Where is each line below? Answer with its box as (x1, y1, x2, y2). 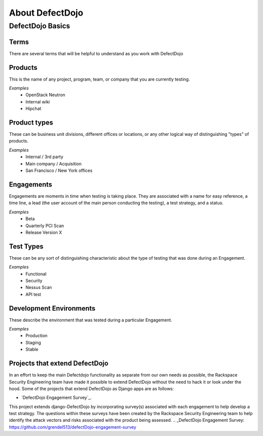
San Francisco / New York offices (25, 167, 93, 173)
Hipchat (25, 105, 41, 112)
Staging (25, 339, 41, 345)
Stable (25, 347, 38, 353)
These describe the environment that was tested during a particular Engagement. (9, 317, 172, 323)
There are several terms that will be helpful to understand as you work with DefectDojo (9, 50, 184, 56)
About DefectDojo (9, 7, 84, 18)
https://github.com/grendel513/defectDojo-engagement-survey (9, 424, 136, 430)
